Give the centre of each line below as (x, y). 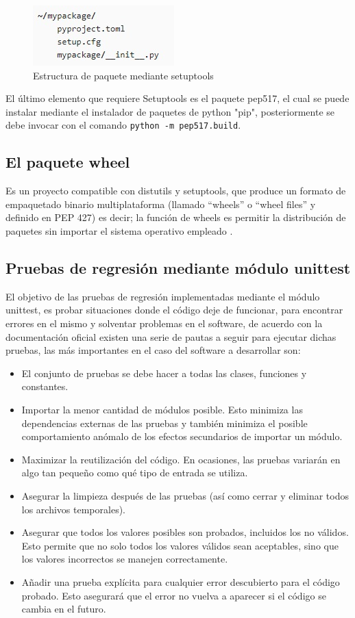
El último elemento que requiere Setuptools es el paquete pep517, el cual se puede (177, 98)
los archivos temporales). (73, 509)
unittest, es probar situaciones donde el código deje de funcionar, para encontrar (174, 310)
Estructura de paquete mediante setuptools (123, 75)
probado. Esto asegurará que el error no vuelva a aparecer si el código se (174, 595)
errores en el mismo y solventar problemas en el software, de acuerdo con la (164, 323)
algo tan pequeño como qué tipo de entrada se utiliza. (135, 473)
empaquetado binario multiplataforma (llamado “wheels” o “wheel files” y (161, 204)
